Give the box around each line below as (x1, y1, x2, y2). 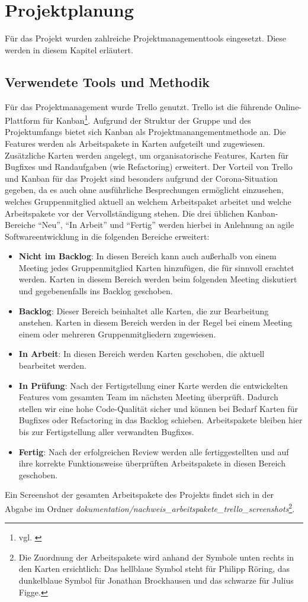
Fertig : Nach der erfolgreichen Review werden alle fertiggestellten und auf (18, 445, 289, 458)
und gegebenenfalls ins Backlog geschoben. (18, 285, 173, 297)
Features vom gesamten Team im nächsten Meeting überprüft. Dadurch (18, 391, 278, 403)
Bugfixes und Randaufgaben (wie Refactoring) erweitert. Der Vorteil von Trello (5, 160, 293, 173)
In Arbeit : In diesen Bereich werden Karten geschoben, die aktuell (18, 347, 265, 360)
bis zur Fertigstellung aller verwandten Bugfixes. (18, 426, 194, 438)
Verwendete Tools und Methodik (5, 72, 210, 91)
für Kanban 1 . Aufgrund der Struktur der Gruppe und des (43, 112, 251, 126)
